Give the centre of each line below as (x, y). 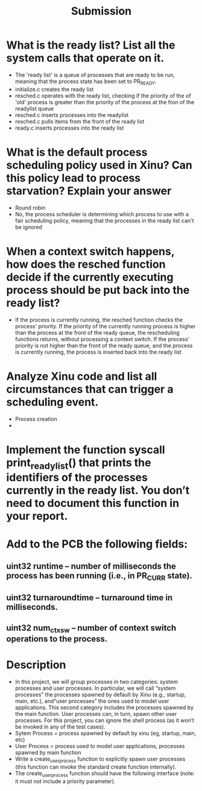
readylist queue (34, 108)
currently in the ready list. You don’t (98, 490)
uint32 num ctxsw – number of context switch (91, 629)
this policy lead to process (74, 178)
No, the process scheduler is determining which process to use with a (102, 214)
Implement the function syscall (86, 450)
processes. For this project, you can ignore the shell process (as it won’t (105, 720)
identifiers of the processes (77, 478)
